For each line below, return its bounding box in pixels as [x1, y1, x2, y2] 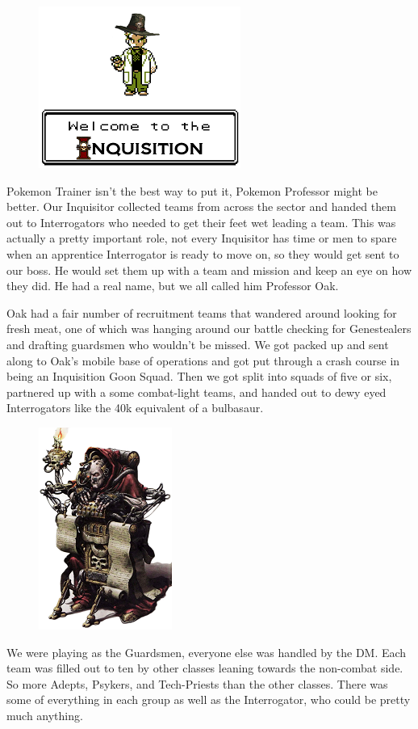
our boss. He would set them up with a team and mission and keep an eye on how [6, 261, 412, 278]
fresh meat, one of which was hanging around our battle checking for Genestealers [6, 320, 412, 337]
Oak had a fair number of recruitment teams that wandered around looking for [6, 304, 397, 321]
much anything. [6, 706, 83, 723]
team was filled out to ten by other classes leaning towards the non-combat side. [6, 659, 403, 676]
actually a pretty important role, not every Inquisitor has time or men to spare [6, 230, 397, 247]
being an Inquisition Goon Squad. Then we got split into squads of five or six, [6, 368, 392, 385]
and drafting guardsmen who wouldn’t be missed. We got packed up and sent [6, 335, 389, 352]
